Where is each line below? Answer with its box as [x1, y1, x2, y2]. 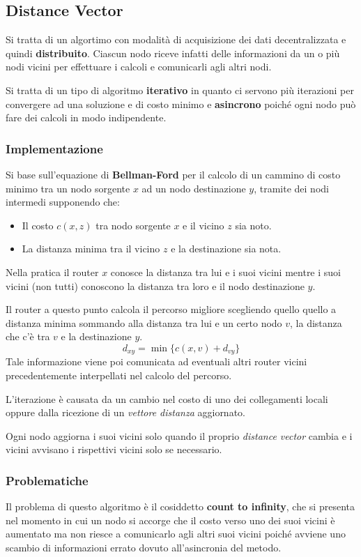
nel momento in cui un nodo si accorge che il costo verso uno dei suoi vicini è [6, 512, 335, 527]
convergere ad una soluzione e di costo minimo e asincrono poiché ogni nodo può [6, 96, 356, 111]
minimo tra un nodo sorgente [6, 181, 130, 195]
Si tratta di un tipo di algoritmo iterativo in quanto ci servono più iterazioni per [6, 82, 354, 97]
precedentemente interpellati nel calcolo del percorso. [6, 367, 232, 382]
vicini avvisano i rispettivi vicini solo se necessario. [6, 442, 222, 457]
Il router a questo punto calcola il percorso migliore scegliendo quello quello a [6, 302, 337, 316]
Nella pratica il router [6, 264, 99, 279]
